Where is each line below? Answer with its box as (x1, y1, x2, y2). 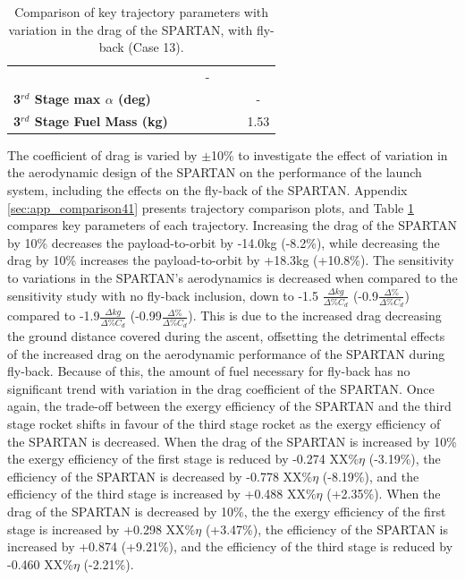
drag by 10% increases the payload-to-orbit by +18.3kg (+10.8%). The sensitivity (7, 251, 454, 269)
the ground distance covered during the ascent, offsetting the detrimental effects (7, 327, 445, 345)
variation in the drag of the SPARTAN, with (8, 20, 253, 38)
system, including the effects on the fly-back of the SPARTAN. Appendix (7, 181, 408, 199)
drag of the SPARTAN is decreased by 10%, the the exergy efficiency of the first (7, 501, 446, 520)
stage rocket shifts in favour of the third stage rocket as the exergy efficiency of (7, 414, 441, 432)
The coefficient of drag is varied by (7, 145, 198, 164)
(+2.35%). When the (326, 484, 441, 503)
